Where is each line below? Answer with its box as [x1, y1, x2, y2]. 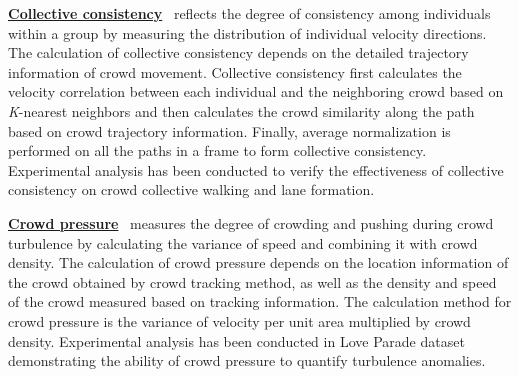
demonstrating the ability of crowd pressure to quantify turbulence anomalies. [8, 350, 486, 371]
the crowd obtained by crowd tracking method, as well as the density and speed [8, 271, 497, 292]
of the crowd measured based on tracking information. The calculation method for [8, 291, 512, 312]
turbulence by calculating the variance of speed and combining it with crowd [8, 232, 478, 253]
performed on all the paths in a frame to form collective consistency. [8, 140, 427, 161]
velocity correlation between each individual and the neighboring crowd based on [8, 81, 504, 102]
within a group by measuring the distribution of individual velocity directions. [8, 22, 487, 43]
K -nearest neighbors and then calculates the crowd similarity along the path [8, 100, 475, 121]
